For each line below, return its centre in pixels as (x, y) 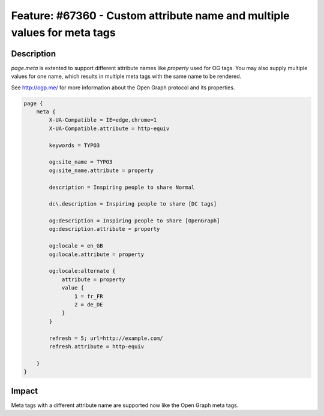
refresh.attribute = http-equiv (96, 346)
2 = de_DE (88, 305)
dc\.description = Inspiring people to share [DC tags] (133, 204)
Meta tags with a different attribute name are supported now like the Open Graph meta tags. (125, 405)
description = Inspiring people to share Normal (122, 187)
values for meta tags (64, 32)
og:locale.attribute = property (96, 254)
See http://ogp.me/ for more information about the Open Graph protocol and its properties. (123, 88)
